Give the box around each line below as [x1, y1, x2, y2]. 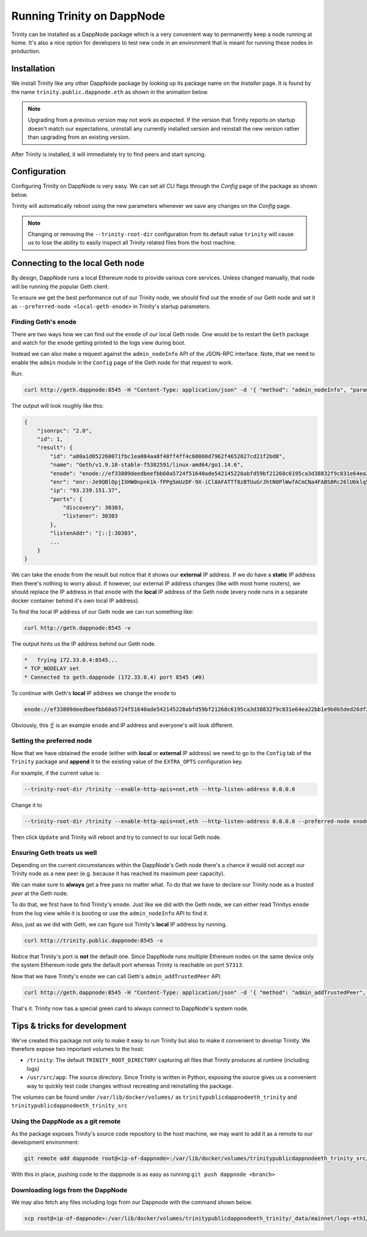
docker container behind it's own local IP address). [11, 597, 140, 604]
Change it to [11, 801, 43, 808]
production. [11, 48, 41, 55]
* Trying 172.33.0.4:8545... [24, 656, 119, 663]
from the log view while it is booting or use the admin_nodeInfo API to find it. [11, 909, 209, 917]
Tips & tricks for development [11, 1021, 127, 1031]
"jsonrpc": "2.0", [37, 427, 92, 434]
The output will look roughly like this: [11, 402, 104, 410]
